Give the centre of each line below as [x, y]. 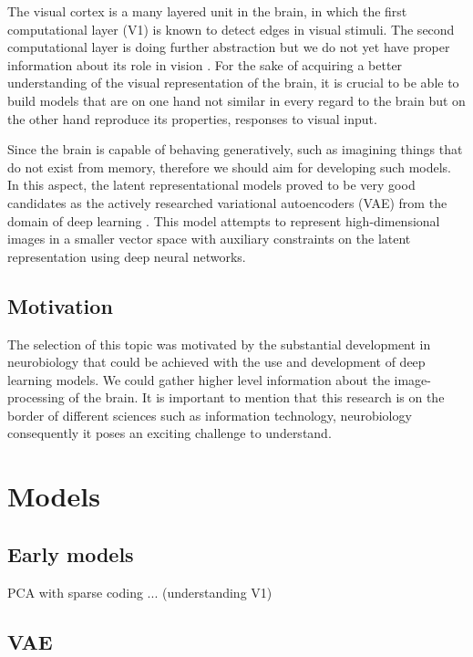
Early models [71, 553]
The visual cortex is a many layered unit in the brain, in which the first [207, 11]
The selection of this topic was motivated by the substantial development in [219, 344]
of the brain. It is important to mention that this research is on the [257, 397]
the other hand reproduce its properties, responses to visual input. [192, 118]
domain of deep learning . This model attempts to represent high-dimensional [224, 220]
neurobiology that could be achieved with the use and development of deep [216, 362]
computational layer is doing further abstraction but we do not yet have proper [229, 47]
